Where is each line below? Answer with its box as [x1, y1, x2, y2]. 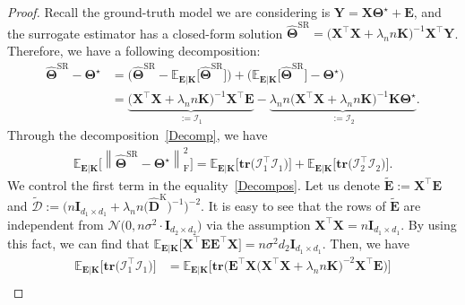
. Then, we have [322, 233, 409, 252]
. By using [400, 214, 457, 233]
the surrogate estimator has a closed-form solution [7, 23, 283, 42]
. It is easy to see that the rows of [201, 196, 386, 215]
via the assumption [206, 214, 311, 233]
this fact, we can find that [7, 233, 150, 252]
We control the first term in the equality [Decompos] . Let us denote [7, 175, 381, 194]
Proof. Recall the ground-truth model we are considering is [7, 3, 331, 21]
